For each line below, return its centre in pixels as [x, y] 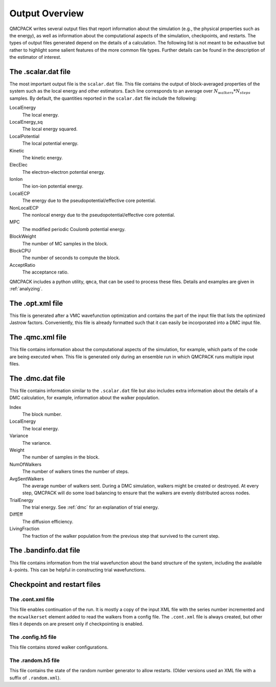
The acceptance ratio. [45, 272]
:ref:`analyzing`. [26, 288]
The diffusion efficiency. [48, 521]
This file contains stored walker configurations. [59, 647]
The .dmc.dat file [37, 378]
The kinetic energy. [43, 157]
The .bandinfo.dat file [45, 550]
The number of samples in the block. [61, 457]
